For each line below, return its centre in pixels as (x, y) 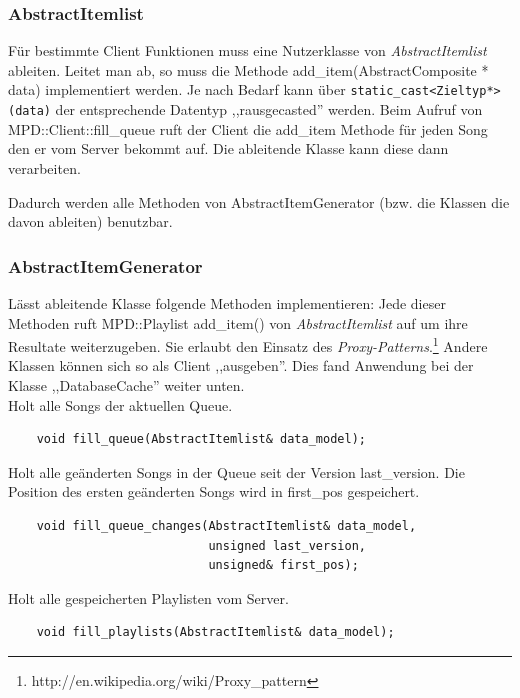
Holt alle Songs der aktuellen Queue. (120, 404)
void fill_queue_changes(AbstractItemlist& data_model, (226, 525)
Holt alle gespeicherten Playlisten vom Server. (148, 597)
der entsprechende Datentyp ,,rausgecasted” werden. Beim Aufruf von (269, 109)
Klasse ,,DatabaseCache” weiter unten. (126, 384)
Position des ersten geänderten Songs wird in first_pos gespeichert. (214, 491)
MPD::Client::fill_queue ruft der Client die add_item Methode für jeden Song (248, 128)
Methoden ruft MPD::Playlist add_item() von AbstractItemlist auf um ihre (238, 322)
